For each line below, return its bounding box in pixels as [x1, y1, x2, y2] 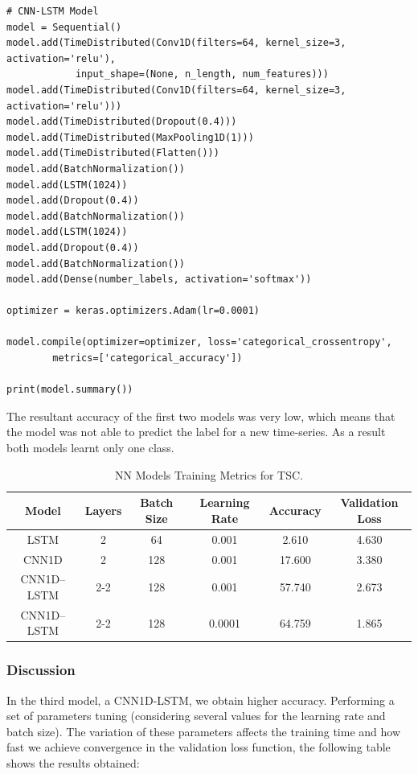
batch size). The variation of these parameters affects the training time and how [6, 723, 401, 739]
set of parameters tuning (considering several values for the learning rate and [6, 707, 386, 724]
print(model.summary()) [6, 384, 133, 396]
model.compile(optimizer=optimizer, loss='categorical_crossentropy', [6, 336, 392, 348]
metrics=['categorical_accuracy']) [52, 352, 243, 364]
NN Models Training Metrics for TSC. [114, 466, 303, 483]
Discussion [6, 660, 76, 680]
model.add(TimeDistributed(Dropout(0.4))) [6, 116, 237, 128]
